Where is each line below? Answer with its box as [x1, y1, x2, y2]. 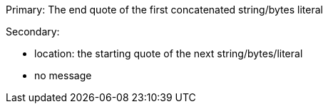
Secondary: [6, 25, 60, 38]
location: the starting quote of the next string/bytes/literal [34, 47, 303, 59]
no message [34, 69, 92, 81]
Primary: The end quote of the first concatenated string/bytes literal [6, 4, 323, 16]
